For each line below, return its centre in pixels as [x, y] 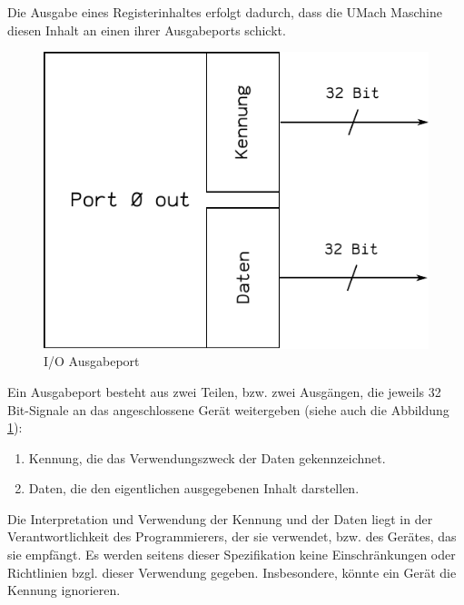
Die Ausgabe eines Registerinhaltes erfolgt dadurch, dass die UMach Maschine [225, 12]
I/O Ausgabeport [92, 361]
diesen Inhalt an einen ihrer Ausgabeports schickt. [147, 30]
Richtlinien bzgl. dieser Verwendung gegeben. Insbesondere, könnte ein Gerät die [232, 572]
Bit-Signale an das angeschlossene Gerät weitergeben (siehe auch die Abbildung [228, 409]
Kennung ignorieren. [64, 590]
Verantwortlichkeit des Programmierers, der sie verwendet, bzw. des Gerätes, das [232, 536]
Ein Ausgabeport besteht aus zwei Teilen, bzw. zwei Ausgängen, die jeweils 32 [224, 391]
